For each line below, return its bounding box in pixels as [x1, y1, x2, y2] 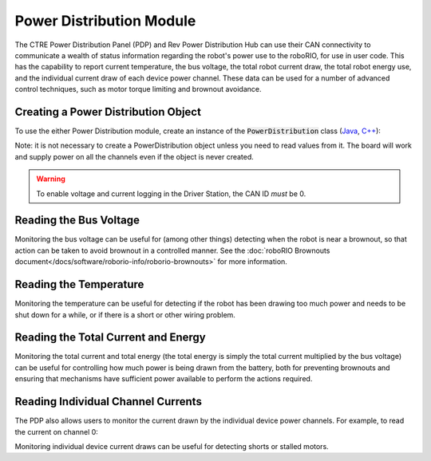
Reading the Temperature [14, 278, 144, 291]
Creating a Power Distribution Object [14, 104, 201, 119]
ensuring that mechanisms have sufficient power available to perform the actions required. [14, 374, 313, 384]
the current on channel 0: [14, 427, 99, 436]
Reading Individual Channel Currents [14, 395, 203, 408]
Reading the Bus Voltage [14, 214, 140, 227]
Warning [36, 174, 65, 183]
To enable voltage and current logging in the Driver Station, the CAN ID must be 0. [36, 188, 306, 199]
